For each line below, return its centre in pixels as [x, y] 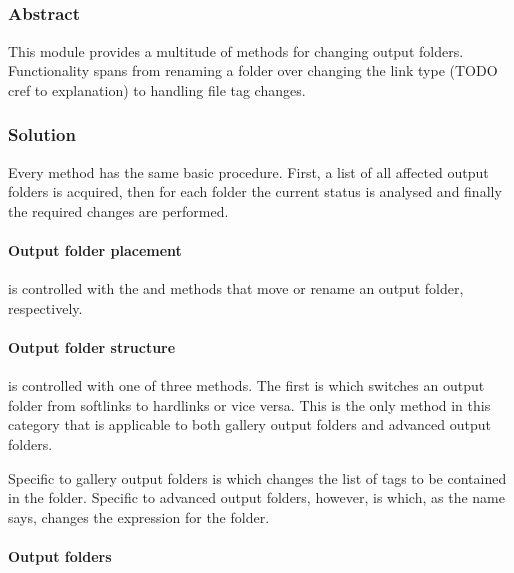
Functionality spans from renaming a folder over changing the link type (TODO [253, 70]
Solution [42, 134]
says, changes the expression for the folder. [139, 516]
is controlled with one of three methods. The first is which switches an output [246, 385]
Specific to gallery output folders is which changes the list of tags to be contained [257, 477]
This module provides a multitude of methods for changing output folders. [236, 50]
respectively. [45, 307]
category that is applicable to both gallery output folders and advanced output [249, 424]
